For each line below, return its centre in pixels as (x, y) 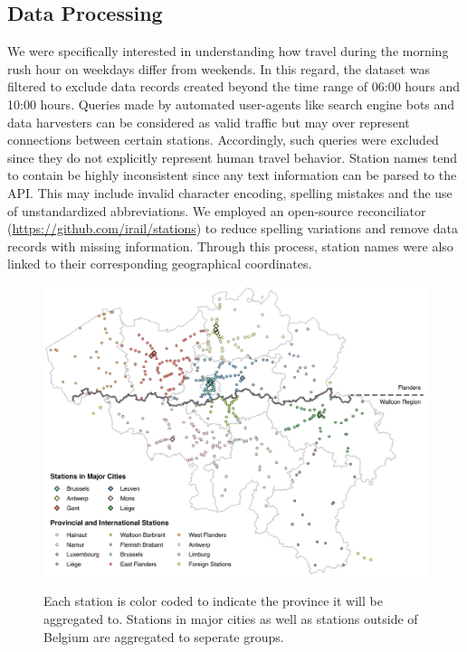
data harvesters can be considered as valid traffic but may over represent (209, 122)
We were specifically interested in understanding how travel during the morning (228, 51)
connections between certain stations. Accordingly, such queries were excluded (223, 140)
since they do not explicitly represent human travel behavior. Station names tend (233, 157)
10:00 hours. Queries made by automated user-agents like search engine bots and (231, 104)
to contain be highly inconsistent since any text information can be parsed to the (232, 175)
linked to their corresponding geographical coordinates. (160, 264)
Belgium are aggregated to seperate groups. (164, 636)
